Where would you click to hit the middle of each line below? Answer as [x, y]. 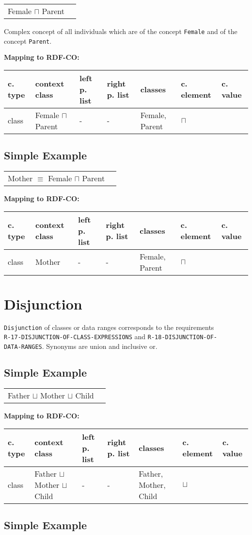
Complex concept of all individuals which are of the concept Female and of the [121, 31]
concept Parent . [28, 41]
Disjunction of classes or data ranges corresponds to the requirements [109, 327]
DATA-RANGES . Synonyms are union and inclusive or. [81, 346]
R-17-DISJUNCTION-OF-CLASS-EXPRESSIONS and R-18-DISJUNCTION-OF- [110, 337]
